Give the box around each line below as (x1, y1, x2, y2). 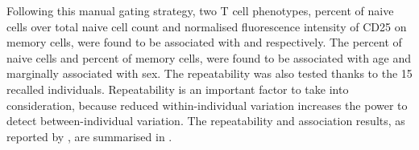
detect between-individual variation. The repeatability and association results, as (6, 112, 405, 129)
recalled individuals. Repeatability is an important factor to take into (6, 80, 349, 97)
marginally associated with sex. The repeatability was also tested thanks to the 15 (6, 65, 413, 82)
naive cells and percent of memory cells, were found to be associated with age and (6, 49, 412, 66)
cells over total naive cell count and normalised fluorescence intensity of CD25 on (6, 18, 407, 34)
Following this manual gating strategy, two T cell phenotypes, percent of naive (6, 2, 394, 18)
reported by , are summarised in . (6, 128, 172, 144)
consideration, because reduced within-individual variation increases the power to (6, 96, 408, 113)
